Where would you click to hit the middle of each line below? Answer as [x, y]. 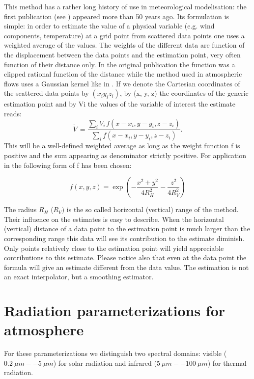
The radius [20, 209]
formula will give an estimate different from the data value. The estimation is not [127, 267]
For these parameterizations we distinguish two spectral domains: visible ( [115, 353]
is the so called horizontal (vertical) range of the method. [153, 209]
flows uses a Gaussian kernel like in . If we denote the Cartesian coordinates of [122, 83]
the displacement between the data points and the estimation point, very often [122, 54]
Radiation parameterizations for [115, 311]
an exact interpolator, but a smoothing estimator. [79, 277]
